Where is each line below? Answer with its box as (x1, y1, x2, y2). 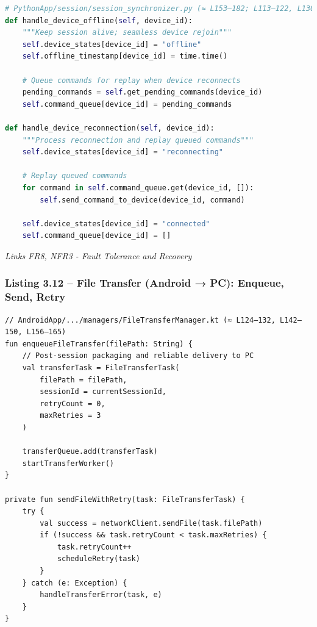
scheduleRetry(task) (57, 554, 140, 564)
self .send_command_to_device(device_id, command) (40, 195, 245, 204)
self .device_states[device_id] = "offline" (22, 40, 202, 49)
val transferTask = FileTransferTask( (22, 363, 180, 372)
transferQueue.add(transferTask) (22, 447, 158, 456)
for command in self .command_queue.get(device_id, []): (22, 183, 254, 192)
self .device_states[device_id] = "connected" (22, 219, 210, 228)
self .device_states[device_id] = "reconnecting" (22, 148, 223, 157)
